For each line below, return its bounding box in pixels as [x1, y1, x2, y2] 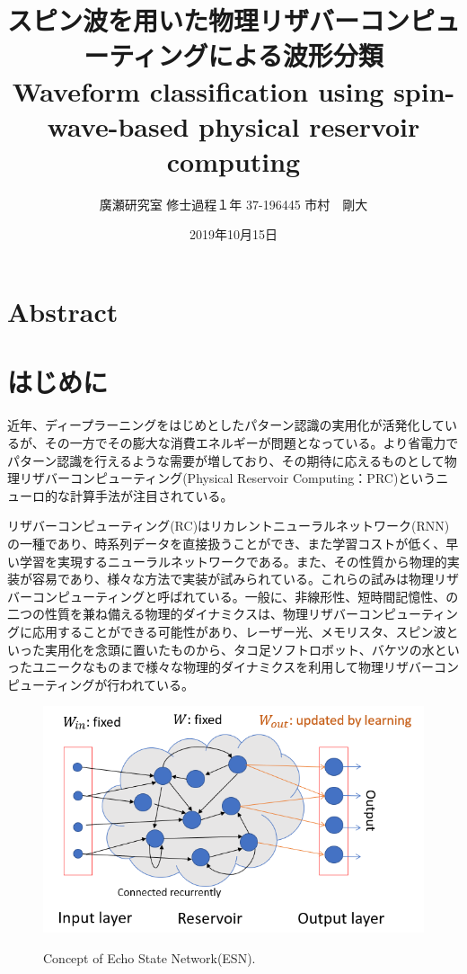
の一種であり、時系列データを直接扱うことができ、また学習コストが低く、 [7, 533, 446, 552]
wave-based [47, 107, 189, 144]
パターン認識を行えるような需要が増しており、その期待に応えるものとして [7, 451, 445, 469]
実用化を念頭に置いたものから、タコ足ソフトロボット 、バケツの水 [44, 639, 435, 658]
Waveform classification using [12, 72, 384, 109]
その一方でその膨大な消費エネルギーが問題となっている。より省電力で [44, 433, 459, 451]
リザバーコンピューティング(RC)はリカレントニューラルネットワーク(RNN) [7, 516, 450, 535]
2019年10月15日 [189, 225, 278, 244]
